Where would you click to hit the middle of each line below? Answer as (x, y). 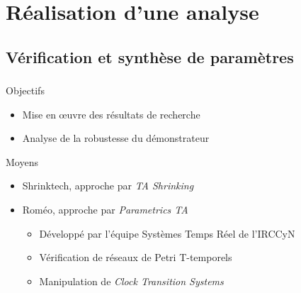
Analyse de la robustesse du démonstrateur (116, 138)
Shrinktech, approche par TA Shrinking (108, 186)
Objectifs (25, 90)
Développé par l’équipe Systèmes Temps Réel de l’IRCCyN (167, 233)
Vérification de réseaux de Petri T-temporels (136, 257)
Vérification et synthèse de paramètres (150, 56)
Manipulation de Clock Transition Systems (131, 281)
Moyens (22, 161)
